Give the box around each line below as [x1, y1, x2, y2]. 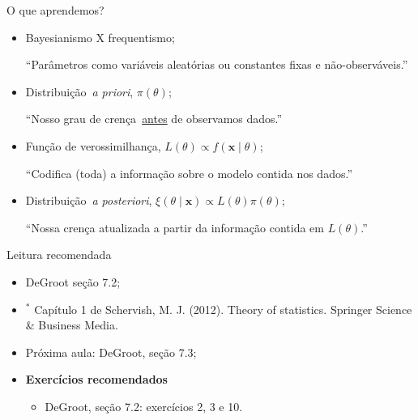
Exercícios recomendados [25, 371, 168, 388]
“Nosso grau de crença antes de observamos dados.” [25, 110, 283, 127]
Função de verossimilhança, [25, 137, 161, 154]
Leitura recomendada [6, 246, 112, 263]
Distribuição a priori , [25, 83, 134, 100]
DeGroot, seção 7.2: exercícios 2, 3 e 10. [45, 397, 243, 414]
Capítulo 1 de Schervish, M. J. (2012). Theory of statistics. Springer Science [34, 300, 412, 317]
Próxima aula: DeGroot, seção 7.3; [25, 343, 197, 360]
